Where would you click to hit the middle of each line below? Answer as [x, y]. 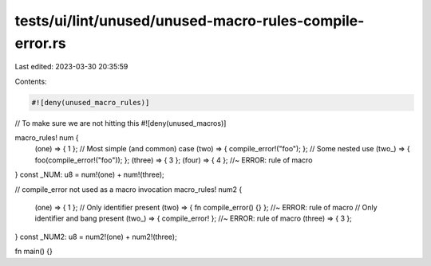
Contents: [31, 81]
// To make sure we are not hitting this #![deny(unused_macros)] [121, 123]
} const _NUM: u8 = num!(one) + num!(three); [90, 174]
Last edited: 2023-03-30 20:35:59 [71, 67]
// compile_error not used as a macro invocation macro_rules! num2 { [129, 189]
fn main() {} [34, 252]
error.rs [41, 43]
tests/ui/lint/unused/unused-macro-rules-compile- [190, 21]
